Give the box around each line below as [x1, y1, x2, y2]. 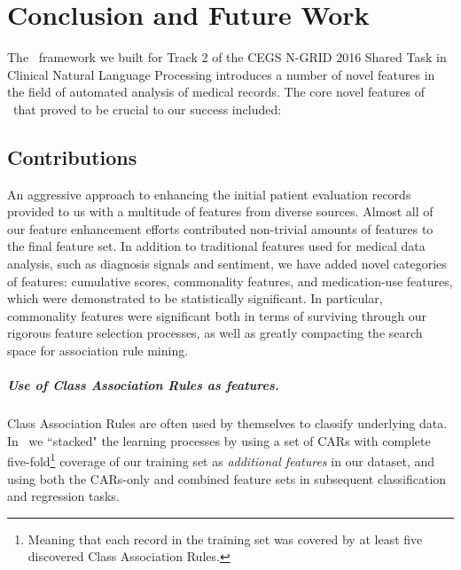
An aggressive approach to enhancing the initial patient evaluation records [7, 184, 411, 203]
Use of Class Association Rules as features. [7, 376, 279, 394]
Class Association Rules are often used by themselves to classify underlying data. [7, 414, 448, 433]
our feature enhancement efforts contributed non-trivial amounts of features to [7, 219, 434, 238]
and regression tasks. [7, 487, 120, 505]
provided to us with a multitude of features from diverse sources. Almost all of [7, 202, 434, 221]
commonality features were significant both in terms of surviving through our [7, 306, 427, 324]
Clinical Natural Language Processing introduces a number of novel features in [7, 65, 435, 83]
